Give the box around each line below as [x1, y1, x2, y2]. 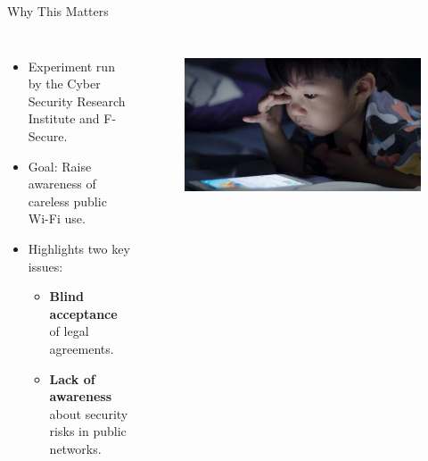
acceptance [49, 304, 118, 323]
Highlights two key [28, 239, 130, 257]
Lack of [49, 369, 95, 388]
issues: [28, 256, 63, 275]
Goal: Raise [28, 156, 92, 175]
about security [49, 404, 128, 423]
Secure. [28, 126, 68, 145]
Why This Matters [7, 2, 109, 20]
